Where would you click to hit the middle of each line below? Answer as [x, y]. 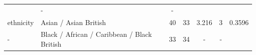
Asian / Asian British [73, 22]
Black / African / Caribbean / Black [96, 34]
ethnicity [21, 22]
